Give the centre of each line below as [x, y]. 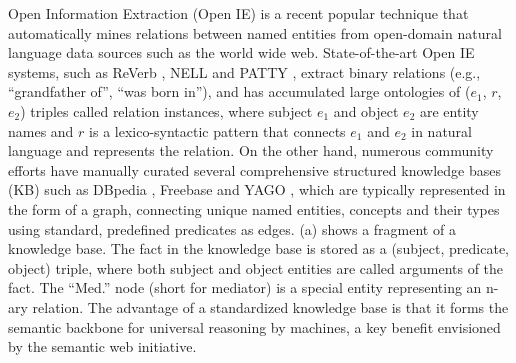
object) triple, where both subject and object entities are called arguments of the [256, 267]
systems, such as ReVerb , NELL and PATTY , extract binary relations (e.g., [244, 71]
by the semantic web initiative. [102, 346]
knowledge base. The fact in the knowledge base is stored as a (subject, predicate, [258, 248]
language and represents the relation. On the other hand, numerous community [251, 150]
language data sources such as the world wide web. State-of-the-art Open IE [241, 52]
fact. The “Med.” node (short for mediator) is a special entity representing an [245, 287]
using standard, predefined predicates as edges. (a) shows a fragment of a [232, 228]
